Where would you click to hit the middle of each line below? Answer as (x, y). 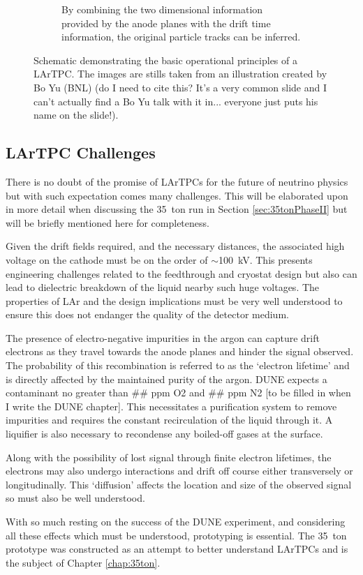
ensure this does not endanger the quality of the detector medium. (147, 314)
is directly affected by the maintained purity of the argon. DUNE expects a (166, 379)
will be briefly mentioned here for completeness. (108, 222)
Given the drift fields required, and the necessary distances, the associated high (175, 246)
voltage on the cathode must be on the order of (107, 259)
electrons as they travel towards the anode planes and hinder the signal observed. (180, 351)
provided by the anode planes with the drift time (166, 23)
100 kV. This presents (265, 259)
